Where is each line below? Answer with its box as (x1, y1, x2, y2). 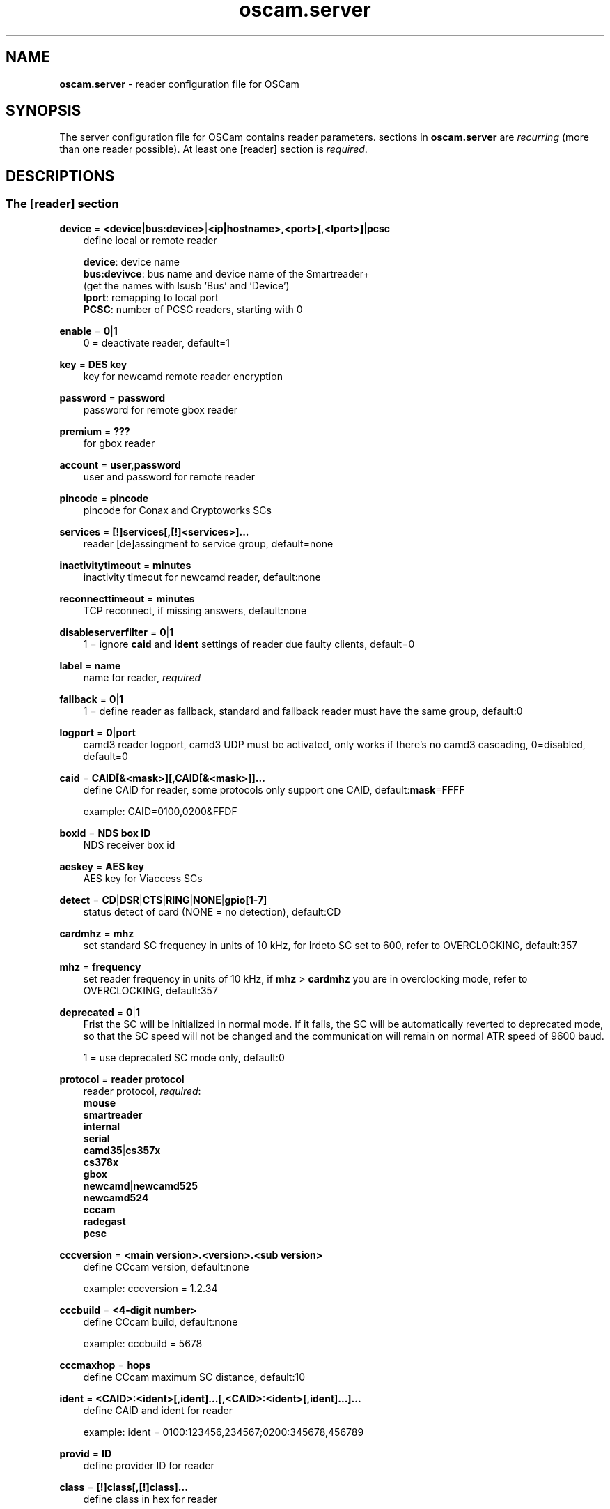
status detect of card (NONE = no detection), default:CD (83, 905, 341, 918)
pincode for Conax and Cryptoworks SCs (83, 503, 272, 516)
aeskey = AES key (59, 860, 144, 872)
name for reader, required (83, 671, 201, 683)
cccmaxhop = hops (59, 1358, 151, 1371)
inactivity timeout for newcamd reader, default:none (83, 570, 321, 583)
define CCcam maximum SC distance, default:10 (83, 1370, 306, 1383)
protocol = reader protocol (59, 1072, 185, 1085)
